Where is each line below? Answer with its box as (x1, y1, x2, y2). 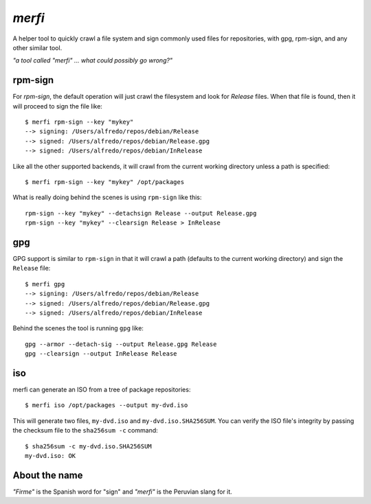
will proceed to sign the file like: (12, 102, 103, 110)
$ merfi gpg (25, 280, 65, 288)
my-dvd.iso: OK (25, 452, 76, 460)
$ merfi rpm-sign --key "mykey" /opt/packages (25, 178, 185, 185)
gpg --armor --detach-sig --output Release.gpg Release (25, 340, 217, 348)
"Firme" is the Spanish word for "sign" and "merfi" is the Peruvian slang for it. (12, 488, 233, 496)
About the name (12, 469, 83, 481)
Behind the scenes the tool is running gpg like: (12, 324, 144, 332)
